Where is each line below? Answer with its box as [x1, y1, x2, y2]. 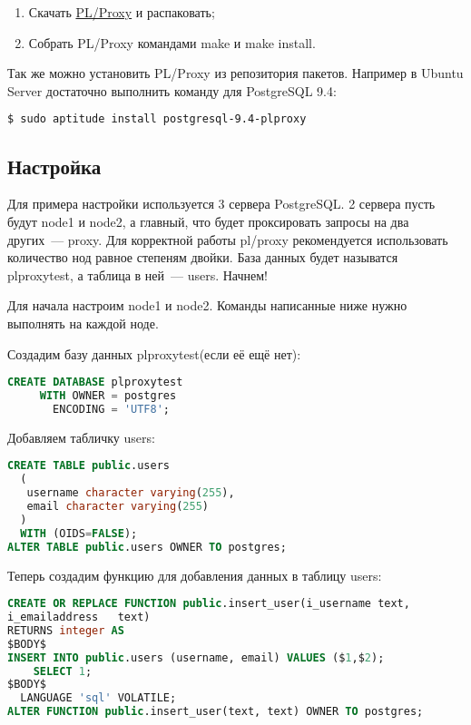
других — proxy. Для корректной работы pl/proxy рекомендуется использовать [7, 230, 448, 249]
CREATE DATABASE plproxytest [7, 376, 183, 389]
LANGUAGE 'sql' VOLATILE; [20, 691, 177, 705]
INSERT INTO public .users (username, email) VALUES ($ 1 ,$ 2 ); [7, 651, 385, 664]
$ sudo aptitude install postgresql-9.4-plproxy [7, 113, 307, 126]
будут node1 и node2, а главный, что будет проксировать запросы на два [7, 212, 409, 231]
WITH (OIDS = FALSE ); [20, 526, 138, 540]
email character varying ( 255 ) [26, 500, 209, 514]
